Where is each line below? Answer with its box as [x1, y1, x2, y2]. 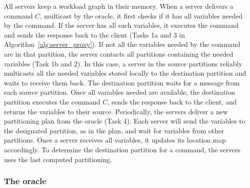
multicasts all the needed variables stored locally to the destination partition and [4, 68, 246, 78]
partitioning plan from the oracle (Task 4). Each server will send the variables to [4, 116, 246, 126]
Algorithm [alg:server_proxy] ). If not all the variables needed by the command [4, 39, 241, 49]
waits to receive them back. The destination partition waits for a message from [4, 77, 240, 87]
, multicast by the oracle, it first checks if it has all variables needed [40, 10, 243, 21]
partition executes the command [4, 96, 101, 106]
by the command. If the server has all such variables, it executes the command [4, 20, 239, 30]
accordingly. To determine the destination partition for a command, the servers [4, 144, 241, 154]
